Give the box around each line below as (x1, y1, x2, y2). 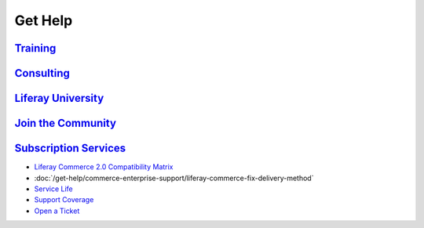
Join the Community (14, 117, 117, 130)
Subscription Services (14, 142, 126, 155)
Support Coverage (34, 195, 94, 204)
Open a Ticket (34, 206, 80, 215)
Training (14, 42, 57, 55)
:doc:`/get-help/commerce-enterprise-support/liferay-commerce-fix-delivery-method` (34, 173, 314, 183)
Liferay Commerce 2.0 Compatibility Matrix (34, 162, 174, 172)
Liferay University (14, 92, 104, 105)
